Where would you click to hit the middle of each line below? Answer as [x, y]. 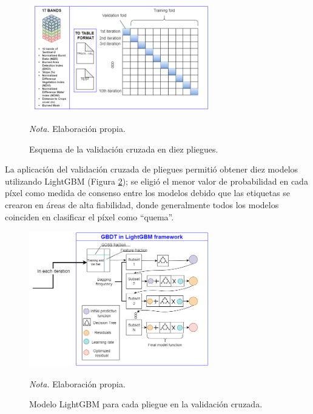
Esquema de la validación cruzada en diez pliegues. [124, 149]
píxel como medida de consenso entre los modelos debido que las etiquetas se [147, 193]
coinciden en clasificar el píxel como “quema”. [89, 216]
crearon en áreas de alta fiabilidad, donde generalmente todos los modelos [142, 204]
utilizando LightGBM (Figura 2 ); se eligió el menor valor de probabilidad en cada [156, 181]
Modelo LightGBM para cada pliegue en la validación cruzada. [146, 404]
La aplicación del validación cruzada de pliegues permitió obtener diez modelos [152, 169]
